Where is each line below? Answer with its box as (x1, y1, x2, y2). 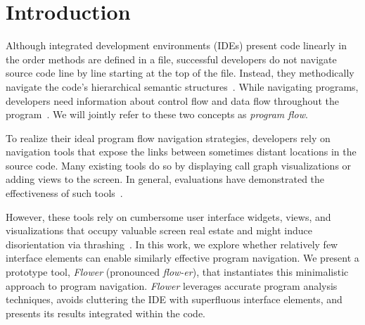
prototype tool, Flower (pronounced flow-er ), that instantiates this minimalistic (6, 265, 349, 279)
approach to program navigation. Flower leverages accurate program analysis (6, 278, 338, 293)
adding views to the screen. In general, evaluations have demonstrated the (6, 172, 325, 186)
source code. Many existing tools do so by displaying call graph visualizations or (6, 158, 352, 172)
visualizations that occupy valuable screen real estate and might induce (6, 223, 312, 238)
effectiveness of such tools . (6, 186, 123, 200)
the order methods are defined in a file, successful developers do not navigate (6, 51, 337, 66)
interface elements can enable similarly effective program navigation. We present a (6, 250, 359, 265)
